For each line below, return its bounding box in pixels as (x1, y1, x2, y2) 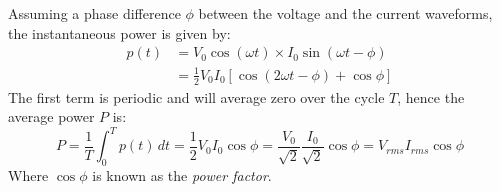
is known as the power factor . (92, 165, 272, 186)
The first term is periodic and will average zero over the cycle (8, 86, 385, 107)
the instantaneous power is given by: (8, 22, 231, 43)
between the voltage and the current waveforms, (198, 3, 493, 23)
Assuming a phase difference (8, 3, 181, 23)
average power (8, 106, 95, 127)
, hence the (397, 86, 465, 107)
